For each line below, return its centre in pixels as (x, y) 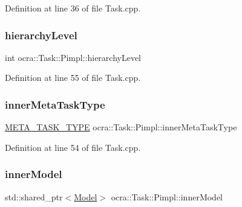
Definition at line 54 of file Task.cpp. (73, 147)
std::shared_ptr (34, 196)
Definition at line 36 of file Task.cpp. (73, 8)
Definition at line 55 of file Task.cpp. (73, 78)
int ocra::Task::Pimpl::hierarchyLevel (73, 57)
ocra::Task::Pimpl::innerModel (167, 196)
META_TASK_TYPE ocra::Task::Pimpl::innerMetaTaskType (121, 127)
